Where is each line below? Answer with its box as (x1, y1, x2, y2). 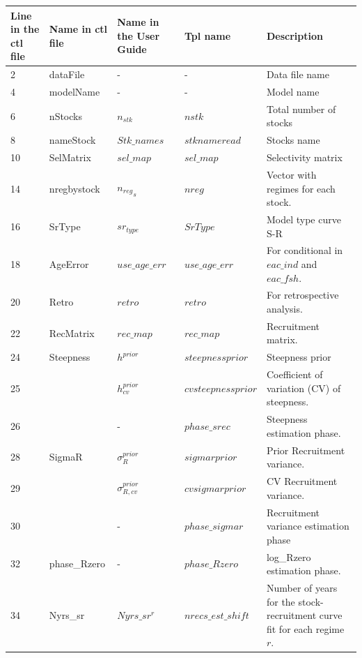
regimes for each (266, 181, 336, 195)
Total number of (266, 101, 336, 116)
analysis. (266, 301, 303, 316)
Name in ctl (49, 22, 108, 36)
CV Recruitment (266, 474, 338, 488)
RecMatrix (49, 325, 95, 340)
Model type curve (266, 211, 341, 226)
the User (117, 28, 160, 43)
